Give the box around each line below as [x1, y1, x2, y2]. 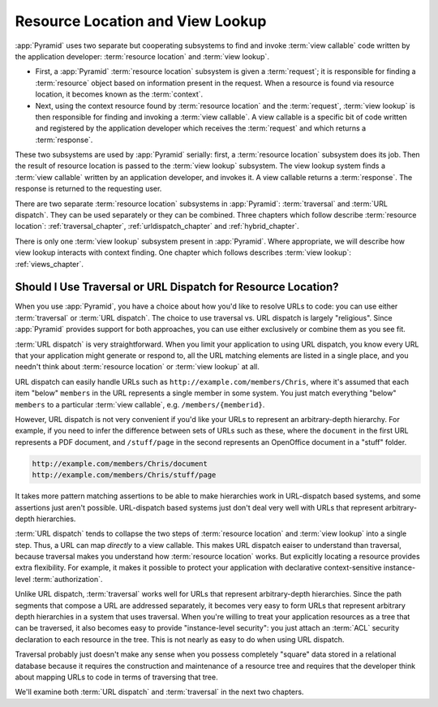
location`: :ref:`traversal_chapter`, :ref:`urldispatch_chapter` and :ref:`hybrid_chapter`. [15, 222, 299, 231]
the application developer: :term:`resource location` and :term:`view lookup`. [15, 51, 269, 61]
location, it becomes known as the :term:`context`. [35, 89, 204, 99]
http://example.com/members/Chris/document [32, 459, 208, 468]
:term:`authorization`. [32, 574, 103, 584]
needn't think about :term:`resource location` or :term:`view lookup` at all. [15, 362, 260, 372]
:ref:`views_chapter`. [15, 259, 84, 269]
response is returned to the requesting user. [15, 183, 162, 194]
